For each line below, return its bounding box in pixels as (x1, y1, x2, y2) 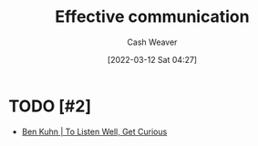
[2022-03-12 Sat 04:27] (107, 54, 198, 65)
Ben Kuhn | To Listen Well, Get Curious (21, 126, 168, 137)
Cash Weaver (127, 36, 178, 47)
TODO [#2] (8, 96, 92, 116)
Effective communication (55, 6, 250, 27)
